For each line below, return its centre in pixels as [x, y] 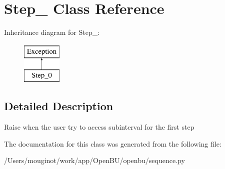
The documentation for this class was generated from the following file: [113, 143]
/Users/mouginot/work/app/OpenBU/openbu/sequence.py [94, 160]
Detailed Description [59, 106]
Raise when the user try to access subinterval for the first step [99, 127]
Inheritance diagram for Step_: [52, 32]
